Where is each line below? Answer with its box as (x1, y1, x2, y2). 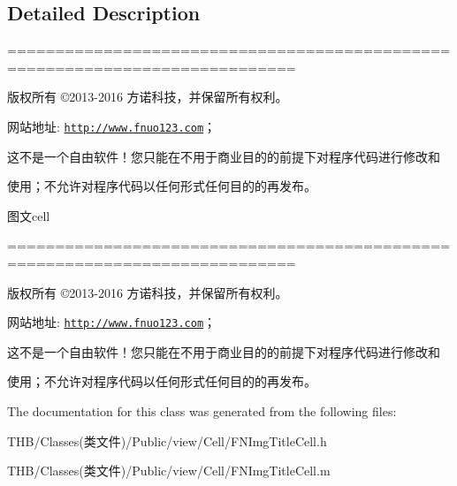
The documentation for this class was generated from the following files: (7, 402, 397, 421)
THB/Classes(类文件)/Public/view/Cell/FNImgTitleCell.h (7, 431, 327, 450)
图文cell (7, 206, 50, 224)
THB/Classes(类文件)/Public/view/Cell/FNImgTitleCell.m (7, 461, 331, 480)
